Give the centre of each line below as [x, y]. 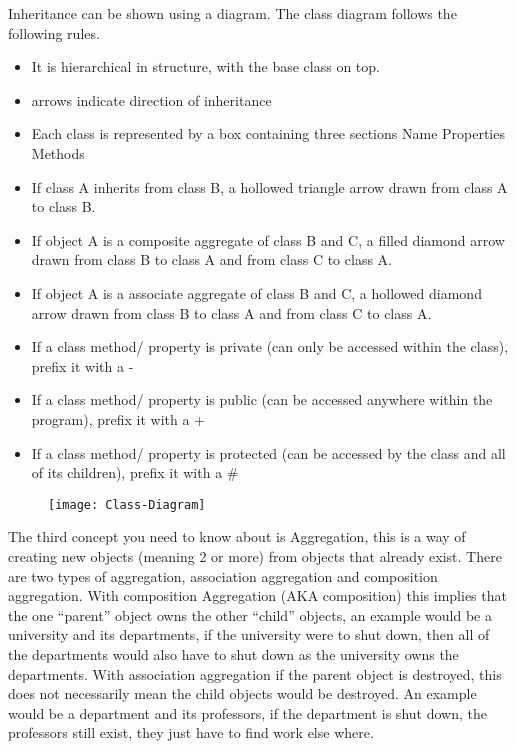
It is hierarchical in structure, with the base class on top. [205, 66]
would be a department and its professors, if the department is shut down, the [247, 712]
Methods [58, 152]
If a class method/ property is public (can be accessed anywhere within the [262, 399]
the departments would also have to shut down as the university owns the [233, 653]
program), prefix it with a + [118, 418]
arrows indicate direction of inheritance [151, 99]
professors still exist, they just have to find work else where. [191, 732]
